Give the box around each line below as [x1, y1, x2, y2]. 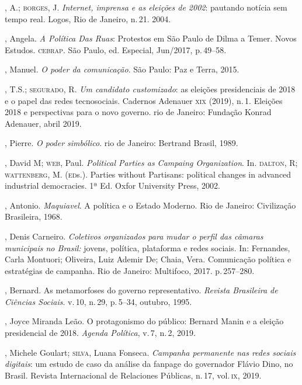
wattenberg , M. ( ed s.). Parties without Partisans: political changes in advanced [5, 168, 291, 180]
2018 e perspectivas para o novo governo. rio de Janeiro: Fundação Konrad [5, 106, 272, 118]
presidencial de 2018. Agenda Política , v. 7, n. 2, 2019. [5, 327, 196, 339]
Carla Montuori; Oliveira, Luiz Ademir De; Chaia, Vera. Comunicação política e [5, 253, 291, 265]
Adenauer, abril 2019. [5, 117, 82, 129]
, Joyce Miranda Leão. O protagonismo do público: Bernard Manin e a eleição [5, 315, 284, 327]
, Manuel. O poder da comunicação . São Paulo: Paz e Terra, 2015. [5, 63, 239, 75]
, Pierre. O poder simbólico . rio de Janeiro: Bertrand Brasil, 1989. [5, 137, 238, 149]
